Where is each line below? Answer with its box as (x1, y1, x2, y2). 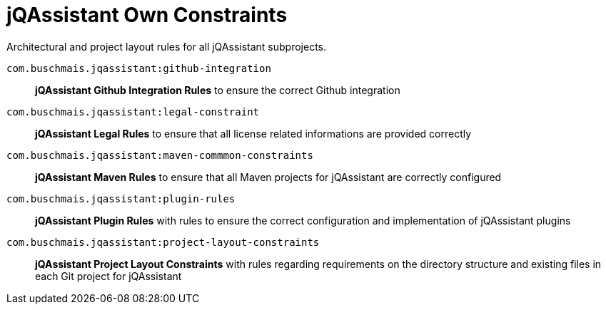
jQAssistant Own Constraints (6, 3, 288, 27)
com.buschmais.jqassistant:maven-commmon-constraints (6, 149, 313, 161)
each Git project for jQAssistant (35, 269, 182, 282)
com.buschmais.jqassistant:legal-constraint (6, 105, 260, 118)
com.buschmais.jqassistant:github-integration (6, 62, 271, 74)
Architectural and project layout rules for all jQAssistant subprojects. (6, 40, 327, 53)
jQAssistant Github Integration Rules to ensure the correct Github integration (35, 83, 400, 96)
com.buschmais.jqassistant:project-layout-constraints (6, 236, 320, 248)
